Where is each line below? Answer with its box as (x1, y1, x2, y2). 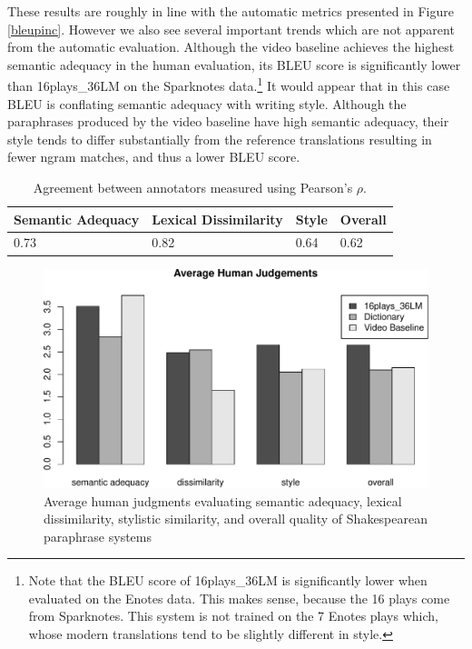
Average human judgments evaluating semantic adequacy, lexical (44, 491, 402, 510)
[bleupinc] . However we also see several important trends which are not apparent (7, 19, 455, 38)
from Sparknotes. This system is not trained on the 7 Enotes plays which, (28, 606, 438, 625)
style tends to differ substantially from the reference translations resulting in (7, 129, 432, 148)
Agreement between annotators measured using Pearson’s (33, 178, 353, 196)
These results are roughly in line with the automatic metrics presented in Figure (7, 2, 454, 20)
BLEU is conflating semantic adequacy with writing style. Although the (7, 94, 407, 113)
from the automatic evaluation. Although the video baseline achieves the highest (7, 37, 455, 56)
